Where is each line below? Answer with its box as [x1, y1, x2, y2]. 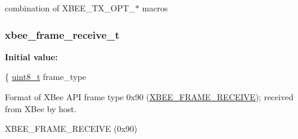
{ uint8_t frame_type [5, 70, 86, 83]
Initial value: [5, 50, 58, 63]
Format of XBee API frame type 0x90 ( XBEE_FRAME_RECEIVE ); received [5, 91, 294, 103]
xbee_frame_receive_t [5, 27, 120, 42]
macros [142, 2, 168, 14]
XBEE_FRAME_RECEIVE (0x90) [5, 122, 138, 135]
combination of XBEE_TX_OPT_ [5, 2, 135, 14]
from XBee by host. [5, 102, 77, 115]
